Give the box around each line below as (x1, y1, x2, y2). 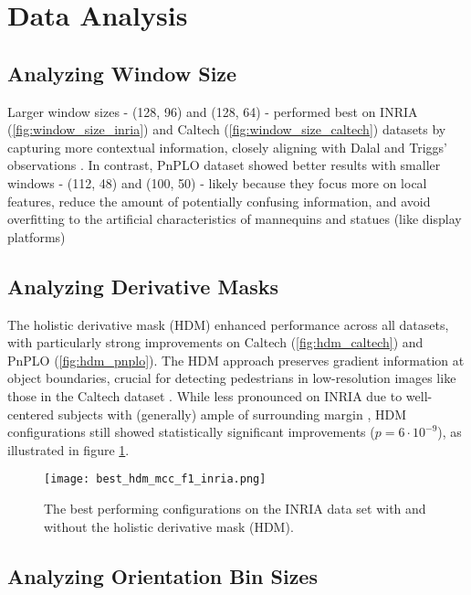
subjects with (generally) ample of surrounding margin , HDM (58, 404, 406, 423)
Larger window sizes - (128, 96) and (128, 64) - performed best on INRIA (7, 101, 418, 121)
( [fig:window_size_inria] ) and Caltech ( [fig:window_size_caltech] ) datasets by (7, 120, 446, 139)
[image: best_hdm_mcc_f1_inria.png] (44, 473, 267, 486)
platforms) (7, 227, 66, 246)
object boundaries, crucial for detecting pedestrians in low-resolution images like (7, 368, 456, 388)
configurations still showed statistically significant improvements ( (7, 422, 375, 441)
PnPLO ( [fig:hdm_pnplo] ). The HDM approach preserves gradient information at (7, 350, 465, 369)
